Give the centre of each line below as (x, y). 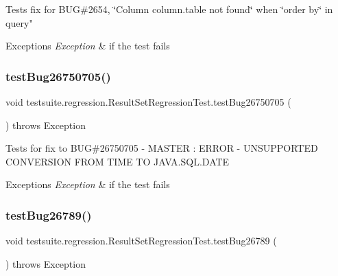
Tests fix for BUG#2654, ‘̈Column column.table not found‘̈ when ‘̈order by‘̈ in (169, 9)
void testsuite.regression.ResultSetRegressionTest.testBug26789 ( (141, 241)
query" (19, 22)
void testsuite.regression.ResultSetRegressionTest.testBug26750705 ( (148, 102)
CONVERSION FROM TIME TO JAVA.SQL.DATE (118, 161)
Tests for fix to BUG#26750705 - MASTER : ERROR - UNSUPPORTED (162, 148)
